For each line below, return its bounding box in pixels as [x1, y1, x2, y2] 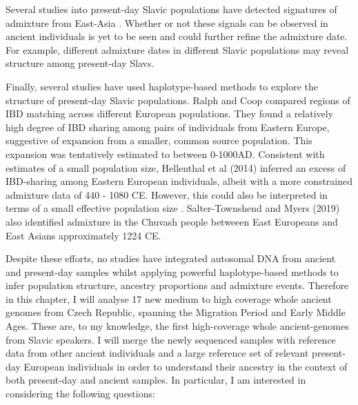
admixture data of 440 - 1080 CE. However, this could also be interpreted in [6, 187, 328, 201]
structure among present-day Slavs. [6, 56, 155, 70]
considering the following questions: [6, 386, 155, 401]
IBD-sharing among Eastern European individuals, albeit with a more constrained [6, 174, 353, 188]
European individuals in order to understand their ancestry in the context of [23, 359, 348, 373]
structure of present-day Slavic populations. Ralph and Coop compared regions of [6, 92, 350, 107]
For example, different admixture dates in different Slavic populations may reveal [6, 42, 349, 57]
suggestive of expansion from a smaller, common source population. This [6, 133, 312, 148]
